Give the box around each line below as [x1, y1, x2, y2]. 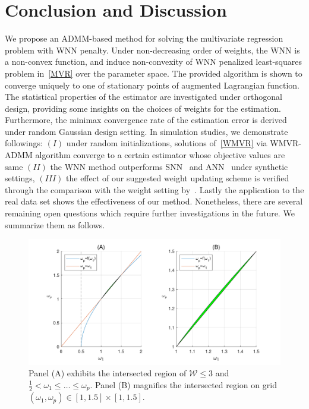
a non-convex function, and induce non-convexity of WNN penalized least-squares [5, 55, 302, 68]
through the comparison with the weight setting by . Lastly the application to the [5, 183, 304, 196]
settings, [5, 172, 35, 184]
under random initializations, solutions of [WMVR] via [66, 137, 267, 149]
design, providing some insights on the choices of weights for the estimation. [5, 102, 281, 114]
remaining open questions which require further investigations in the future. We [5, 207, 295, 219]
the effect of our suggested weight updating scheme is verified [66, 172, 289, 184]
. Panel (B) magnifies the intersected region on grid [90, 378, 277, 391]
